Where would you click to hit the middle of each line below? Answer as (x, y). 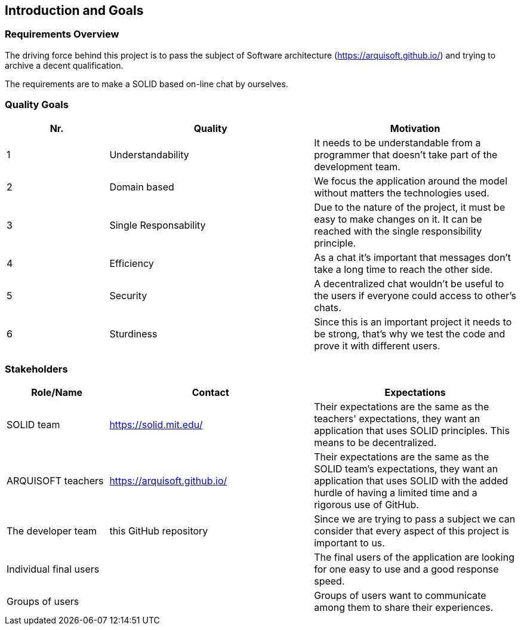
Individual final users (53, 569)
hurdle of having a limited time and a (396, 493)
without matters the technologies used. (402, 193)
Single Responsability (158, 225)
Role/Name (57, 393)
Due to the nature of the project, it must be (410, 207)
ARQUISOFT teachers (55, 481)
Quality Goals (37, 105)
